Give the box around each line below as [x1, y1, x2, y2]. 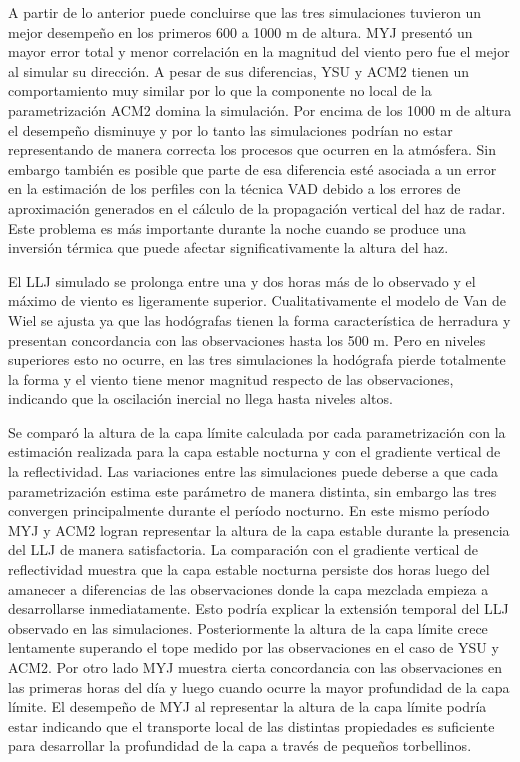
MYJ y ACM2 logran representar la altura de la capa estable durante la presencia [8, 519, 510, 540]
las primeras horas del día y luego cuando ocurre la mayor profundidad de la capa [8, 676, 510, 697]
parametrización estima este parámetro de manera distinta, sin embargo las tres [8, 480, 497, 501]
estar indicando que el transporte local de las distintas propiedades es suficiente [8, 715, 495, 736]
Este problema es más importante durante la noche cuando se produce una [8, 217, 466, 238]
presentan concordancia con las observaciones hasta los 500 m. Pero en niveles [8, 329, 486, 350]
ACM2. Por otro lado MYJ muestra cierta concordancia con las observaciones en [8, 657, 503, 677]
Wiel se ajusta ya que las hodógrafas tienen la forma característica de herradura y [8, 309, 511, 330]
